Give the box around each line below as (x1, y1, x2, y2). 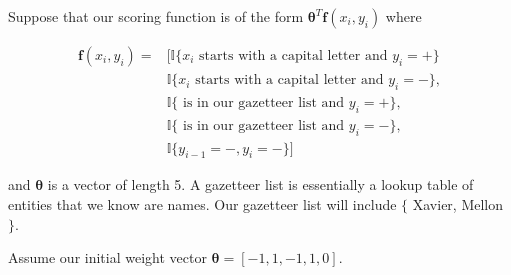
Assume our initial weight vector (8, 247, 207, 268)
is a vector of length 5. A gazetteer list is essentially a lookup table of (47, 174, 474, 195)
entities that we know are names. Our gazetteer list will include (8, 193, 397, 214)
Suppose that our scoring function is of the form (8, 6, 304, 26)
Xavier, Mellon (412, 193, 504, 214)
